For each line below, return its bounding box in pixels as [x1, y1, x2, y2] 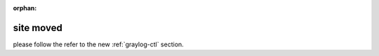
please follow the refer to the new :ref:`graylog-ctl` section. [13, 40, 184, 48]
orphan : [13, 4, 37, 12]
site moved [13, 21, 63, 34]
